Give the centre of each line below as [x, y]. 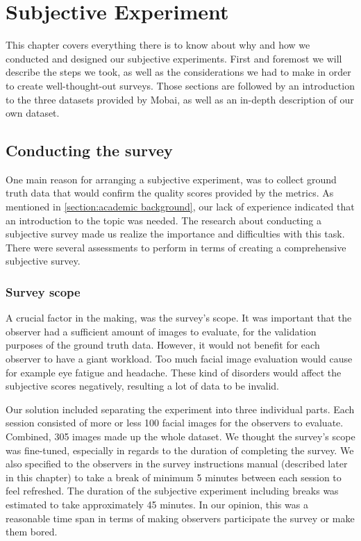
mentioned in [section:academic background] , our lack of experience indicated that [180, 207]
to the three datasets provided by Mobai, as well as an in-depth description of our [180, 99]
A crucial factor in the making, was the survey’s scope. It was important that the [179, 318]
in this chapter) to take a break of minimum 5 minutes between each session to [174, 477]
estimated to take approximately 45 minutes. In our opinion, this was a [157, 504]
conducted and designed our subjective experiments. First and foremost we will [174, 58]
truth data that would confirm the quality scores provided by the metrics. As [170, 193]
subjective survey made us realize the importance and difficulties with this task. [175, 234]
